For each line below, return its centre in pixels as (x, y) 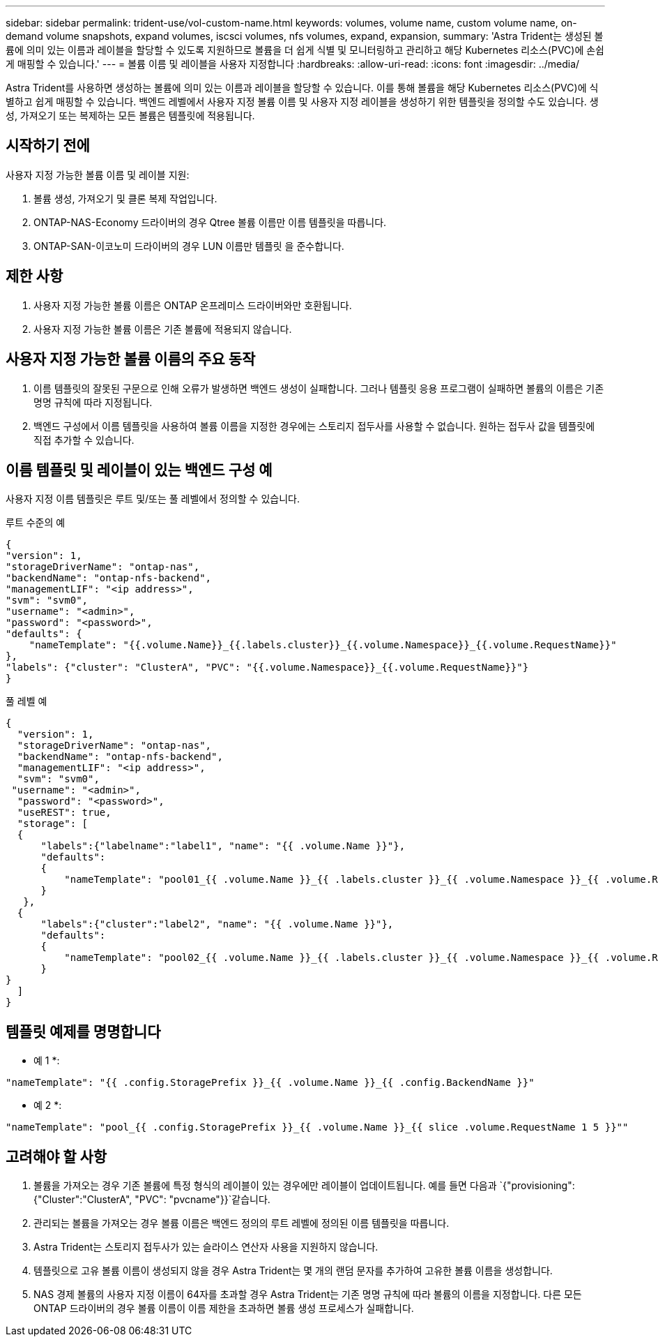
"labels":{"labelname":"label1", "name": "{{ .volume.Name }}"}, (223, 846)
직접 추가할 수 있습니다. (84, 440)
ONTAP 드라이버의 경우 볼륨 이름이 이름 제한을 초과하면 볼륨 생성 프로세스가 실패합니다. (224, 1309)
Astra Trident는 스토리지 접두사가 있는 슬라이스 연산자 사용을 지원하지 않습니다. (206, 1247)
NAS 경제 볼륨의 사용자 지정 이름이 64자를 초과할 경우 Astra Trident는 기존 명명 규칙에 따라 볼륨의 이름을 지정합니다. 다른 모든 (308, 1295)
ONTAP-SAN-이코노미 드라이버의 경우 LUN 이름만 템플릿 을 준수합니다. (189, 246)
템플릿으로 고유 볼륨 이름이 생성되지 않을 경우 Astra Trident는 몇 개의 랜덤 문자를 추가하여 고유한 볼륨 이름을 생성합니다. (293, 1271)
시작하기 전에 (48, 146)
